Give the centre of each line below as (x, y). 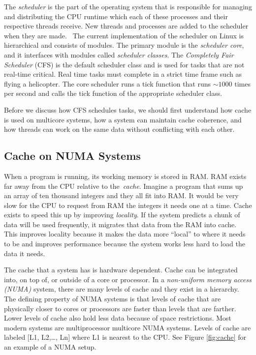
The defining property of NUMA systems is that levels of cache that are (112, 299)
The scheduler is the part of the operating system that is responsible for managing (128, 6)
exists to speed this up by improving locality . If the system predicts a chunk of (122, 215)
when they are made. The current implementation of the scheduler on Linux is (124, 35)
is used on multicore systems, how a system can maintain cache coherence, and (123, 119)
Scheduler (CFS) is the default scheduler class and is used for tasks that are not (124, 64)
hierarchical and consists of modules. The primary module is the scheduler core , (124, 45)
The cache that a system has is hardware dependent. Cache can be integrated (121, 270)
